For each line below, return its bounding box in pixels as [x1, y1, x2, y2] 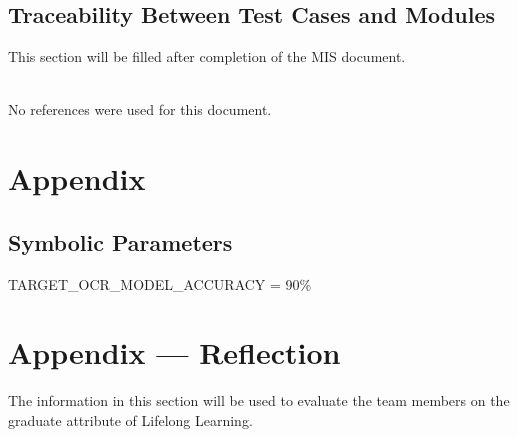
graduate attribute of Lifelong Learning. [8, 409, 253, 430]
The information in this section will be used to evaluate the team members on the [8, 390, 510, 411]
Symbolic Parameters [8, 226, 233, 257]
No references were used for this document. [8, 99, 272, 120]
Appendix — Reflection [8, 332, 341, 373]
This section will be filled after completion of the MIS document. [8, 46, 406, 67]
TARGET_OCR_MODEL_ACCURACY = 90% [8, 273, 312, 294]
